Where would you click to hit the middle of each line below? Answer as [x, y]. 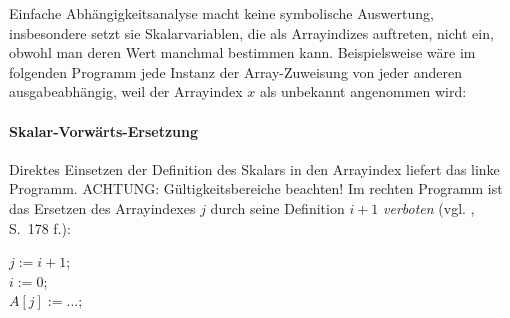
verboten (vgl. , [429, 207]
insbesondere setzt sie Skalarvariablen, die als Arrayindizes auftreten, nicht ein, [251, 32]
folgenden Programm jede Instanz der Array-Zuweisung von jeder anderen [235, 71]
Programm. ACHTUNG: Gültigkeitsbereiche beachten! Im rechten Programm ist [256, 188]
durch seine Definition [277, 207]
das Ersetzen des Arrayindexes [102, 207]
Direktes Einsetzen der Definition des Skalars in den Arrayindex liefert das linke [254, 168]
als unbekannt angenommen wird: [363, 91]
